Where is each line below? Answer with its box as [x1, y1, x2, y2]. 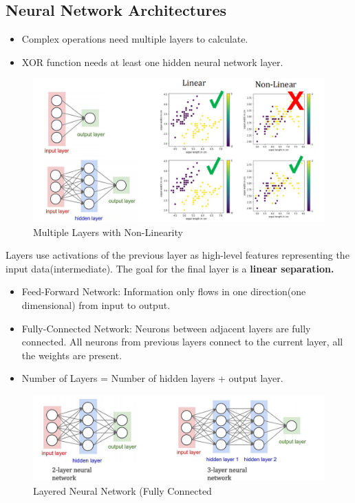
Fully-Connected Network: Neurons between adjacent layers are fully [21, 321, 311, 335]
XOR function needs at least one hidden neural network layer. [21, 54, 283, 69]
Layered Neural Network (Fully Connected [33, 483, 212, 497]
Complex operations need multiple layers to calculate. [21, 32, 248, 46]
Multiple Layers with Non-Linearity [33, 224, 183, 239]
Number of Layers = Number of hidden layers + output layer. [21, 371, 283, 385]
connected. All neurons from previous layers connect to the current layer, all [21, 334, 343, 349]
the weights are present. [21, 347, 122, 362]
